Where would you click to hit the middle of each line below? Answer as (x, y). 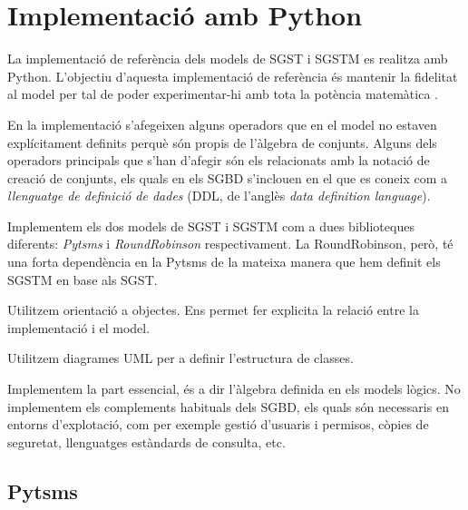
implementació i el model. (79, 327)
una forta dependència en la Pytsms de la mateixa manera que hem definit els (224, 262)
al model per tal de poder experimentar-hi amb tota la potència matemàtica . (223, 94)
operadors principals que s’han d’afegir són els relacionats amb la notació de (219, 160)
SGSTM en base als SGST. (83, 279)
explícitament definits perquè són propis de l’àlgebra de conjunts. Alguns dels (222, 142)
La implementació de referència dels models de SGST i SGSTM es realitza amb (228, 59)
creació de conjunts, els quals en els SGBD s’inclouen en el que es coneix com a (228, 177)
